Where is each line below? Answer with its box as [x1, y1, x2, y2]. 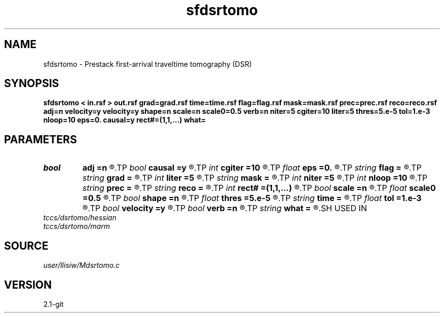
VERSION [4, 278, 52, 291]
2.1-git [43, 299, 64, 308]
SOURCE [4, 239, 49, 252]
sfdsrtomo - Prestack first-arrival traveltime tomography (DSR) [43, 59, 252, 68]
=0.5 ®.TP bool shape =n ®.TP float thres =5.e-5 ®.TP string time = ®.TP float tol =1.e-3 [82, 193, 422, 204]
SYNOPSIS [4, 77, 59, 90]
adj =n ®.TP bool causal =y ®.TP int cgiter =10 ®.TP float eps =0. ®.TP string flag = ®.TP [82, 163, 422, 173]
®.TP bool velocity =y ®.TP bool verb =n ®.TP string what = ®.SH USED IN [82, 203, 367, 214]
